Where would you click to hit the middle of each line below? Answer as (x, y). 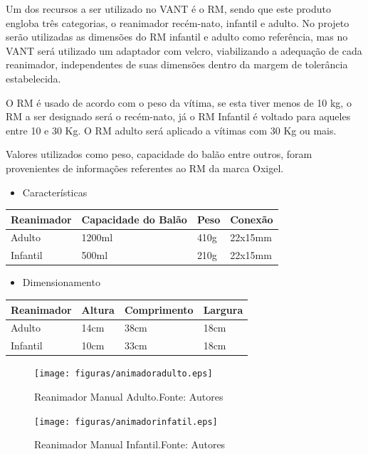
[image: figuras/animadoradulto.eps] (123, 374)
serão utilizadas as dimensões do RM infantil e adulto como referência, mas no (177, 37)
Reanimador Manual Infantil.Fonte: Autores (130, 444)
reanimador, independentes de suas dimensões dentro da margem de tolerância (177, 64)
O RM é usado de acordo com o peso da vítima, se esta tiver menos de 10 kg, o (179, 102)
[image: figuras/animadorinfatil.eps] (126, 422)
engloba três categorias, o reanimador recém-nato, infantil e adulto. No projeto (178, 22)
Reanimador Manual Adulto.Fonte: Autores (129, 396)
